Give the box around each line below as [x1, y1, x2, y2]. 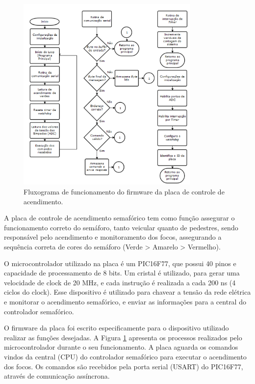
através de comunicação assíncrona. [4, 371, 110, 381]
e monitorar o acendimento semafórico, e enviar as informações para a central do [4, 296, 246, 306]
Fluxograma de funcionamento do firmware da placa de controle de [24, 187, 225, 197]
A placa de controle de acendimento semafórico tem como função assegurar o [4, 213, 235, 223]
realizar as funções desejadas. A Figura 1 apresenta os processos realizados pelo [4, 332, 242, 342]
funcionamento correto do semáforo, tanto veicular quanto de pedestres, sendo [4, 222, 238, 232]
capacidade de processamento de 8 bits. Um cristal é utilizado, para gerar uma [4, 268, 240, 278]
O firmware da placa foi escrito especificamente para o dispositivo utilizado [4, 323, 229, 333]
